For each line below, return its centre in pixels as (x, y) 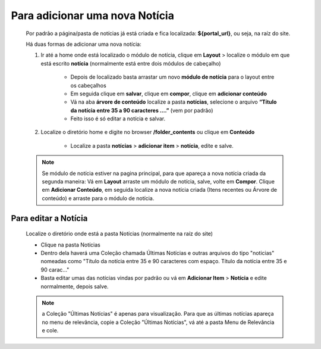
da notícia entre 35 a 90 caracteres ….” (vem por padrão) (142, 110)
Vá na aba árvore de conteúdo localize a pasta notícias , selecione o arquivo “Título (174, 102)
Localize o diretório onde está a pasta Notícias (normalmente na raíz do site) (119, 234)
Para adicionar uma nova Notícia (93, 15)
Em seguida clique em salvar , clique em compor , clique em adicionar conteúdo (169, 94)
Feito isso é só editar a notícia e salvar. (118, 119)
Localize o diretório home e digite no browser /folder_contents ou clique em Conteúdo (148, 132)
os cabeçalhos (88, 85)
